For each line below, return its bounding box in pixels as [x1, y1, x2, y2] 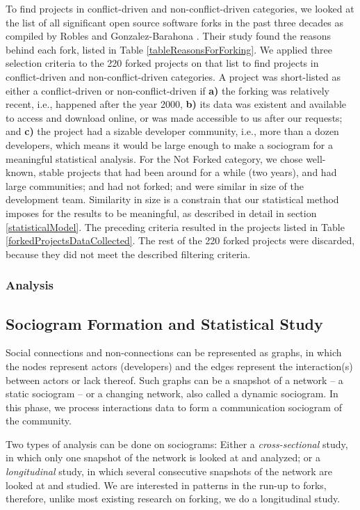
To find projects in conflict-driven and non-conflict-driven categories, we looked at [6, 1, 354, 15]
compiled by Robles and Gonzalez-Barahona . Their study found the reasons [6, 29, 331, 43]
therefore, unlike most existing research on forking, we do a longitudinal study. [6, 491, 341, 506]
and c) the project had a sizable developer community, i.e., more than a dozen [6, 124, 339, 138]
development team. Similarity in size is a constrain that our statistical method [6, 192, 339, 207]
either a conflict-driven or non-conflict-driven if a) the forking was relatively [6, 83, 329, 97]
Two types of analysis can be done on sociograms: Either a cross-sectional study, [6, 436, 348, 451]
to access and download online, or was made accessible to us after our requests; [6, 110, 343, 125]
